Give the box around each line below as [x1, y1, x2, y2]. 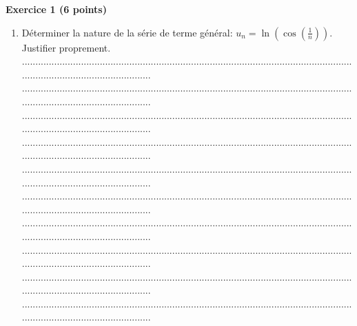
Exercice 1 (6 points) [6, 2, 107, 16]
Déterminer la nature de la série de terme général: [21, 25, 233, 39]
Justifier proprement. [21, 40, 111, 54]
